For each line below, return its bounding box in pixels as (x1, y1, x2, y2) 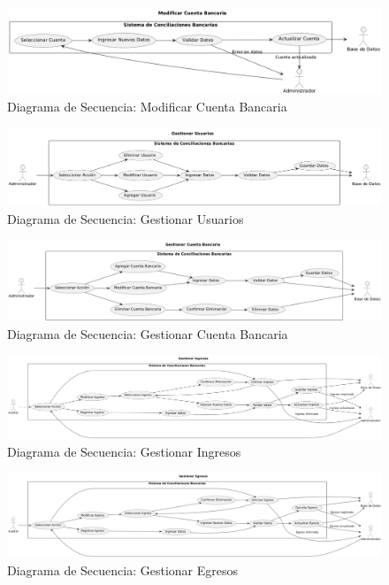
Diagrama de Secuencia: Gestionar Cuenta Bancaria (7, 324, 288, 343)
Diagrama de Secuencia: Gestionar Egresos (7, 560, 238, 579)
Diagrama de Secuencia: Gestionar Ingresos (7, 442, 241, 460)
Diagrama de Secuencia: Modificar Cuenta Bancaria (7, 97, 287, 116)
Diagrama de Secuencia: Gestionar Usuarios (7, 209, 244, 227)
